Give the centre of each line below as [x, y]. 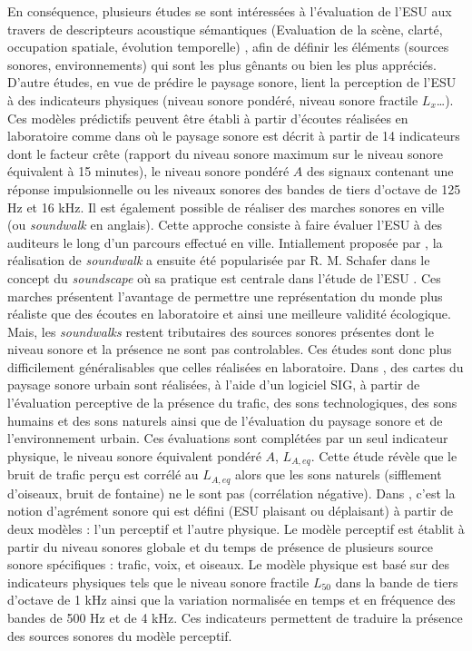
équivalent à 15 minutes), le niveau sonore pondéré [148, 171]
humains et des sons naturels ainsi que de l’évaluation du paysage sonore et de [225, 420]
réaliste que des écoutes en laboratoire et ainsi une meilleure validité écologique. [229, 314]
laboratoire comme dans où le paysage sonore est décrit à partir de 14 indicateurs [234, 136]
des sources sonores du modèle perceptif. [120, 635]
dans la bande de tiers [397, 582]
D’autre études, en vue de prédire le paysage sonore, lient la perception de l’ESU [232, 82]
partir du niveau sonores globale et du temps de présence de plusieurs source [220, 546]
